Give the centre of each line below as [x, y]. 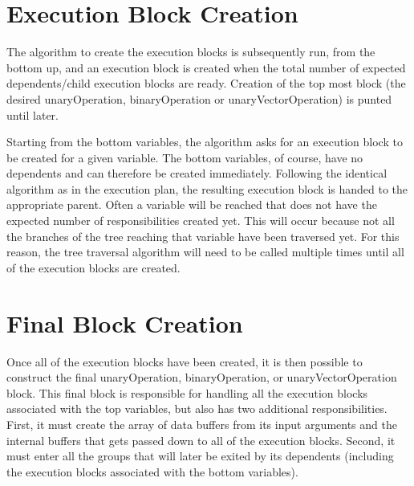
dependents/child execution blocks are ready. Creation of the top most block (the [206, 83]
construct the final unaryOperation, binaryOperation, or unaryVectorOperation [202, 377]
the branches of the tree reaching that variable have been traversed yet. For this [203, 236]
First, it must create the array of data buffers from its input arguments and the [202, 424]
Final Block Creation [125, 323]
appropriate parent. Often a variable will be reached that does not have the [192, 204]
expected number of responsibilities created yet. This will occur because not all [201, 221]
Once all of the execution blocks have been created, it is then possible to [185, 361]
